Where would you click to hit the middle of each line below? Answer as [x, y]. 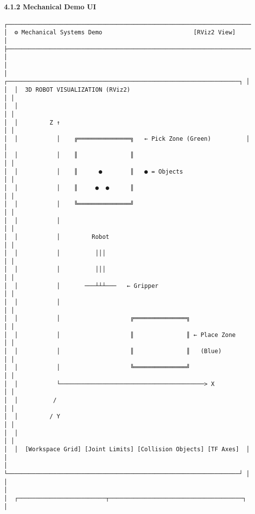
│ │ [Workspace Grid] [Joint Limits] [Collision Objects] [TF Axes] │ [127, 449]
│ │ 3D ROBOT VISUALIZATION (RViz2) [67, 90]
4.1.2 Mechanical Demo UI [50, 6]
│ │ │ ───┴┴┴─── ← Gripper [81, 286]
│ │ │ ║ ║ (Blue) [113, 351]
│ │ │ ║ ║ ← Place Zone [120, 335]
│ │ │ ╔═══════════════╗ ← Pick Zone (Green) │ [127, 139]
